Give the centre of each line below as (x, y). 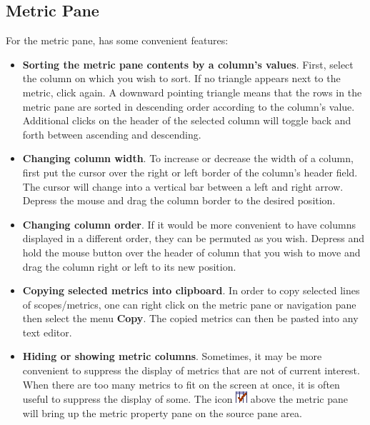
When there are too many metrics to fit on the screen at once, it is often (181, 384)
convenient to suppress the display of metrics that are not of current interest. (191, 370)
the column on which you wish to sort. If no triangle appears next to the (181, 78)
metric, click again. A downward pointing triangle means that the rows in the (192, 92)
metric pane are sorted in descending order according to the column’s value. (189, 106)
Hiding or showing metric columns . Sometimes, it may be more (172, 356)
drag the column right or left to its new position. (129, 266)
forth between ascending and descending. (112, 134)
